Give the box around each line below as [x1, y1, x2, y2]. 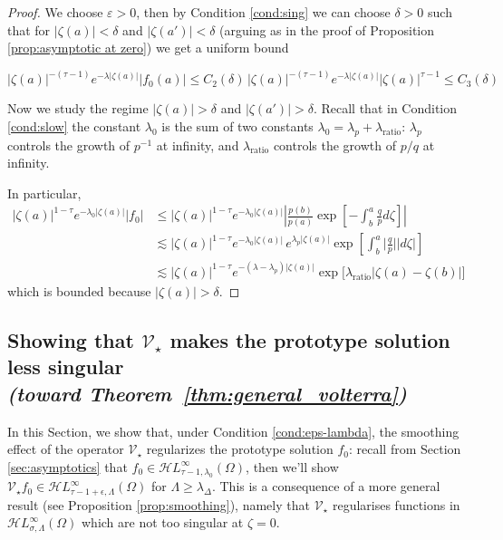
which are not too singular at [82, 513, 244, 532]
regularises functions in [332, 495, 460, 514]
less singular [7, 352, 124, 381]
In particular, [7, 183, 82, 202]
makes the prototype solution [169, 325, 450, 353]
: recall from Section [349, 439, 461, 458]
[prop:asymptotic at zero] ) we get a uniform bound [7, 38, 289, 57]
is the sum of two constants [161, 116, 314, 135]
